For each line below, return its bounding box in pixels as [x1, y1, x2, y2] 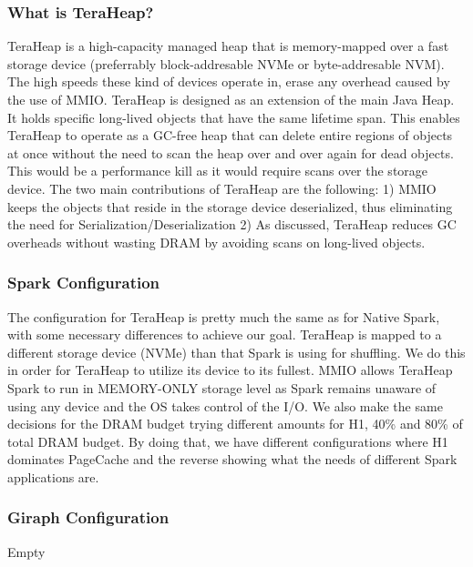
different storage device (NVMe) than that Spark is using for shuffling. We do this [7, 342, 466, 361]
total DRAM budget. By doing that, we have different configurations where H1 [7, 431, 448, 451]
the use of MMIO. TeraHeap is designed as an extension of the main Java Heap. [7, 90, 455, 108]
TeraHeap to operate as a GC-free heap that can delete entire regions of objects [7, 126, 453, 145]
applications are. [7, 467, 99, 486]
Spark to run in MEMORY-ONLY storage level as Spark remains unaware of [7, 378, 437, 397]
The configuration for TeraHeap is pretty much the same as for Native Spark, [7, 307, 440, 326]
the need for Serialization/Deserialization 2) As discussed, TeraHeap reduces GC [7, 215, 457, 234]
